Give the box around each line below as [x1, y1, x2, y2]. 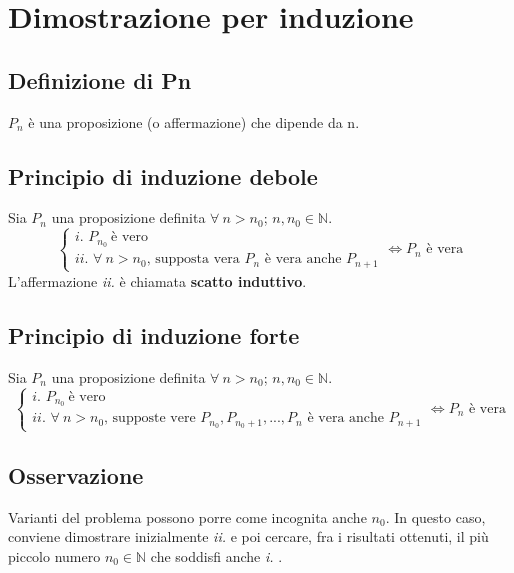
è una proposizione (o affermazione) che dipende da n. [28, 111, 360, 132]
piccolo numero [8, 545, 101, 566]
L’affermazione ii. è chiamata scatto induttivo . [8, 270, 307, 291]
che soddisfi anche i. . [150, 545, 283, 566]
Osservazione [8, 459, 144, 490]
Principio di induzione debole [8, 160, 318, 191]
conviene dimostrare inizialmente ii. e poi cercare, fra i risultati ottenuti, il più [8, 526, 489, 547]
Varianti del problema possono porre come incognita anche [8, 506, 367, 527]
